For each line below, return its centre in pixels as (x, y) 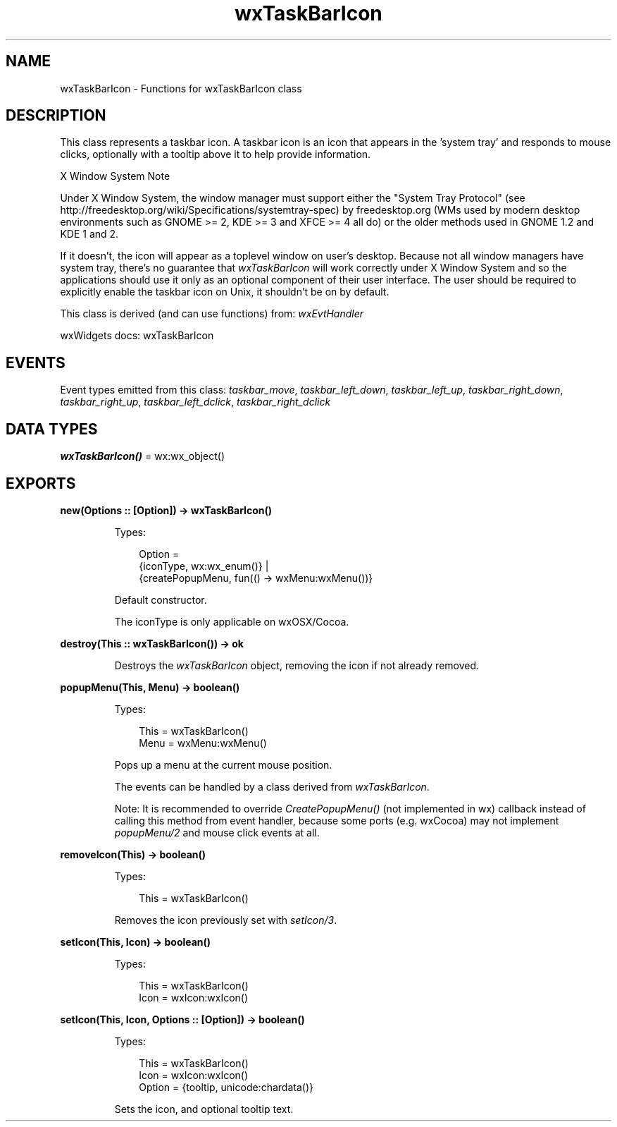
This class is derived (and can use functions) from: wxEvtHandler (212, 314)
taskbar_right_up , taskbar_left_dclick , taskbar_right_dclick (195, 402)
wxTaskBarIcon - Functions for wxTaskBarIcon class (181, 88)
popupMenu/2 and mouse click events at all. (217, 832)
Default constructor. (161, 599)
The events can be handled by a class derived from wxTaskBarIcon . (272, 786)
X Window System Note (115, 176)
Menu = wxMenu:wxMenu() (203, 743)
